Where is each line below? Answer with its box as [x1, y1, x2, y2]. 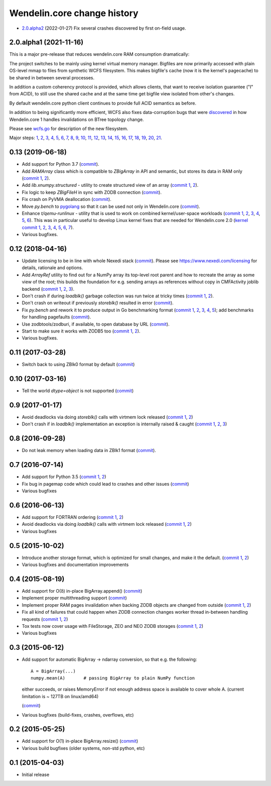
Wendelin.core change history [9, 8, 139, 19]
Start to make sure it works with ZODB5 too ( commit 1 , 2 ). [22, 328, 141, 334]
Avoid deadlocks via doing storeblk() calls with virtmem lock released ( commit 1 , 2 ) [22, 414, 193, 420]
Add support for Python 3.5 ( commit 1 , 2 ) [22, 474, 106, 480]
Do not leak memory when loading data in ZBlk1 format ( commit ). [22, 447, 157, 454]
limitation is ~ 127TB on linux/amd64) [22, 693, 99, 699]
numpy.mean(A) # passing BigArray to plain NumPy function [31, 676, 195, 681]
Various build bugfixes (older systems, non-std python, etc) [22, 745, 145, 751]
